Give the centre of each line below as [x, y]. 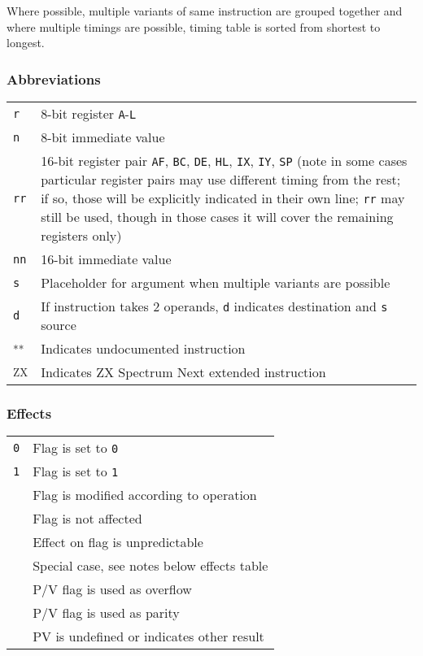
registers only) [81, 235]
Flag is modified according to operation [145, 495]
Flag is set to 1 [76, 471]
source [59, 325]
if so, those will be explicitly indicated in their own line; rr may [223, 198]
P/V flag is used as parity [106, 613]
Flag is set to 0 [76, 448]
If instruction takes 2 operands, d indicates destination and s [214, 306]
